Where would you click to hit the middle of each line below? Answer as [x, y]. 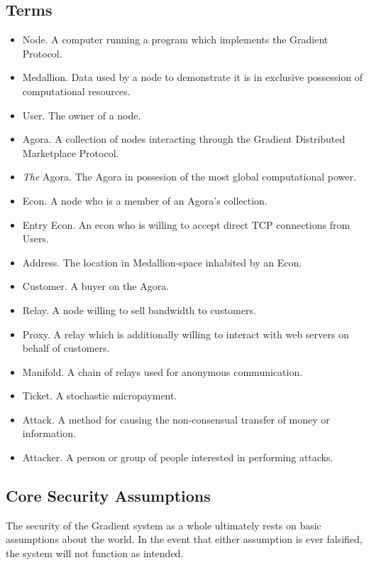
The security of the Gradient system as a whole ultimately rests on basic [164, 525]
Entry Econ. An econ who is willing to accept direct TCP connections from [186, 224]
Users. [35, 238]
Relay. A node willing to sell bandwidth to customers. [139, 310]
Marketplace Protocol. [71, 152]
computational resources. [76, 91]
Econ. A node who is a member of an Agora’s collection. [145, 200]
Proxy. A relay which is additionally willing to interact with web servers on [186, 334]
